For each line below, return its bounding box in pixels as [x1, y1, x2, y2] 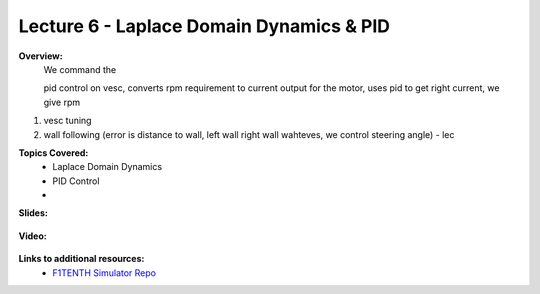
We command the [43, 63, 117, 75]
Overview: [18, 50, 64, 62]
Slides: [18, 207, 49, 219]
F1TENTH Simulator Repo [52, 266, 157, 279]
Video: [18, 230, 47, 242]
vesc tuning [43, 115, 92, 127]
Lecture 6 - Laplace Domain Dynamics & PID [18, 15, 390, 37]
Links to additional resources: [18, 253, 145, 265]
